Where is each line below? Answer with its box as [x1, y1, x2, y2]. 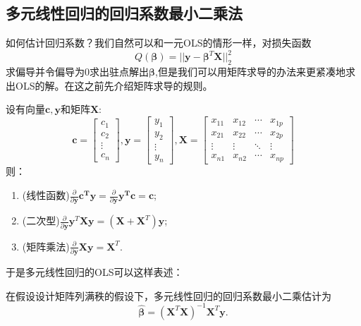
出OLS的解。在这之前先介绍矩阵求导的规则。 [6, 78, 213, 92]
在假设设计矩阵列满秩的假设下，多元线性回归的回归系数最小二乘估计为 [6, 288, 331, 303]
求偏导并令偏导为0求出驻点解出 [6, 64, 149, 79]
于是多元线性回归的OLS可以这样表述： [6, 264, 183, 279]
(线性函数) [22, 188, 70, 202]
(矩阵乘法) [22, 239, 70, 253]
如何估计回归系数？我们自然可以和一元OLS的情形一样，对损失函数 [6, 35, 312, 50]
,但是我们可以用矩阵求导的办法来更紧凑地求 [155, 64, 355, 79]
